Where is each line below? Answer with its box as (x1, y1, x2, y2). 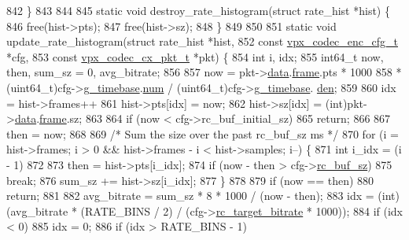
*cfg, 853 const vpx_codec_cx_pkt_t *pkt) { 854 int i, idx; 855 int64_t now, (6, 48, 384, 65)
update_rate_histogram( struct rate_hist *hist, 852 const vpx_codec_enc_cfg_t (6, 33, 398, 50)
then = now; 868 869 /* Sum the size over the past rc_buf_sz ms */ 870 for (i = (6, 125, 399, 142)
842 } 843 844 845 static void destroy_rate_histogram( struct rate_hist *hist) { (6, 2, 390, 18)
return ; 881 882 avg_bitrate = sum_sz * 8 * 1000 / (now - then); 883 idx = (6, 187, 374, 204)
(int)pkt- (325, 94, 367, 111)
